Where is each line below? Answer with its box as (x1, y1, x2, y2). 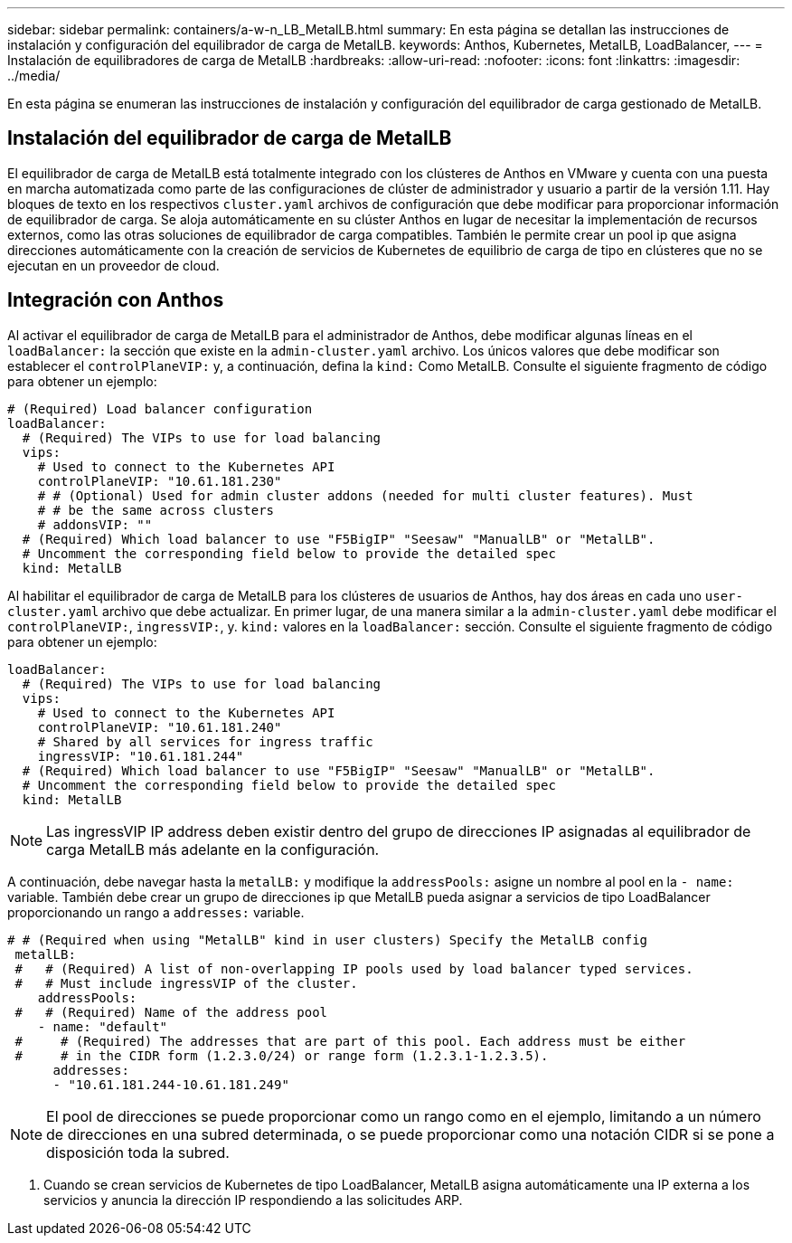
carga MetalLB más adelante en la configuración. (46, 840, 380, 859)
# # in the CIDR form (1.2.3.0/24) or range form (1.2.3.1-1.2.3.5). (14, 1048, 549, 1063)
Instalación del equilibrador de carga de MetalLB (7, 127, 452, 150)
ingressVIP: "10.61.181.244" (37, 748, 244, 764)
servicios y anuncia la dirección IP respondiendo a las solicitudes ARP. (43, 1191, 463, 1208)
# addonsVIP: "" (37, 517, 153, 532)
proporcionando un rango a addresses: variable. (7, 904, 305, 920)
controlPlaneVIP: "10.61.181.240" (37, 719, 282, 735)
